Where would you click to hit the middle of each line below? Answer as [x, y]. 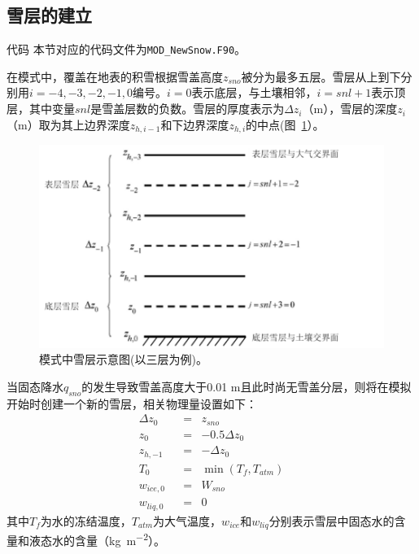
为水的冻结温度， [86, 520]
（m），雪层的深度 [350, 109]
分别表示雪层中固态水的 [332, 520]
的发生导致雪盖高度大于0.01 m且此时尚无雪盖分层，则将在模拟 [247, 386]
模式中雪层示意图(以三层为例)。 [123, 359]
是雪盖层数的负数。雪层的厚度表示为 [188, 109]
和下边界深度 [195, 124]
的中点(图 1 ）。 [285, 124]
